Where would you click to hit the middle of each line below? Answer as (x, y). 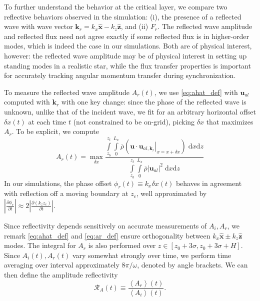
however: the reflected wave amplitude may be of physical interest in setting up (125, 55)
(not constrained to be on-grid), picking (134, 121)
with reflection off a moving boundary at (66, 193)
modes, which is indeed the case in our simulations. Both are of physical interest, (128, 46)
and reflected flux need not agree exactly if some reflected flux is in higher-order (126, 36)
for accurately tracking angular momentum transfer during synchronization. (120, 75)
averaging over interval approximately (62, 265)
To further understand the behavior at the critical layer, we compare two (116, 6)
